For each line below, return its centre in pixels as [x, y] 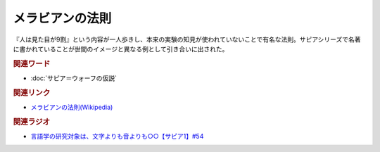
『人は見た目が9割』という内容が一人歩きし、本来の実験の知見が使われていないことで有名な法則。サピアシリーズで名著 [187, 39]
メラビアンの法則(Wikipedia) [72, 107]
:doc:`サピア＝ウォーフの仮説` [74, 78]
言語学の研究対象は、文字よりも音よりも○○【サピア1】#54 [117, 137]
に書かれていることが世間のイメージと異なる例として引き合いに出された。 [121, 49]
